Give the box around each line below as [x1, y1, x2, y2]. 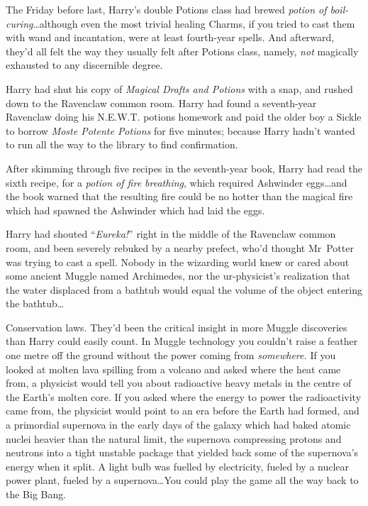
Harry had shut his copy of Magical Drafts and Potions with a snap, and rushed [6, 81, 353, 96]
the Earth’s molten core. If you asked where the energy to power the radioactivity [6, 389, 362, 404]
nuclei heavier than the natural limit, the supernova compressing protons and [6, 431, 342, 446]
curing [6, 16, 33, 31]
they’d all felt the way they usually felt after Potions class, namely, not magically [6, 43, 359, 58]
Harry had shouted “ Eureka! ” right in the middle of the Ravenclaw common [6, 226, 336, 241]
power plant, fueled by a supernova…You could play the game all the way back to [6, 473, 359, 488]
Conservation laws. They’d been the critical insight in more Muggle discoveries [6, 319, 347, 334]
